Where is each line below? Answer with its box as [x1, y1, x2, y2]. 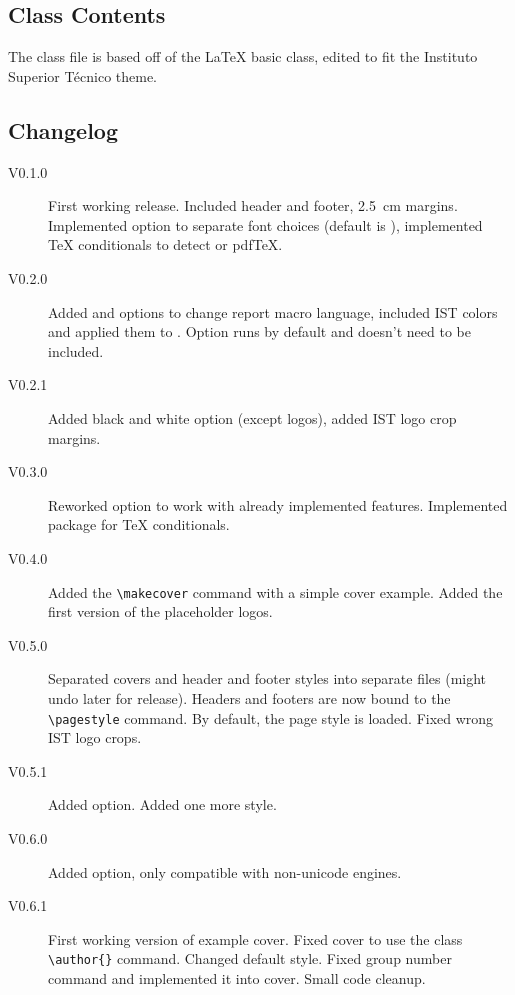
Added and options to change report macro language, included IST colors [48, 301, 498, 322]
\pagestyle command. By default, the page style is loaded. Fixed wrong [48, 707, 494, 728]
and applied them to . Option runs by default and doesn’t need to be [48, 321, 471, 342]
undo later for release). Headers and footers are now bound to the [48, 687, 451, 708]
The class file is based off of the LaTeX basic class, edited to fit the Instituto [8, 46, 478, 67]
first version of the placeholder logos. [48, 601, 273, 622]
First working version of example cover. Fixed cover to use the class [48, 928, 463, 949]
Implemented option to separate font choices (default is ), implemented [48, 214, 483, 235]
